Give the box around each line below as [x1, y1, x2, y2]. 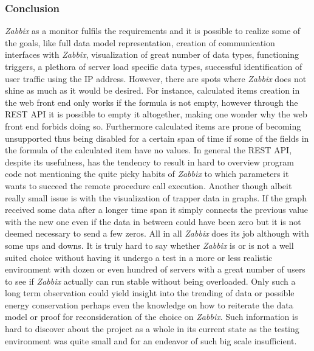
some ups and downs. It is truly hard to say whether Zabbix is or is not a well [5, 238, 294, 251]
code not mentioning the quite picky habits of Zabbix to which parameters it [5, 167, 289, 180]
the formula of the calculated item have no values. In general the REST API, [5, 144, 292, 156]
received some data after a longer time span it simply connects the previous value [5, 203, 309, 216]
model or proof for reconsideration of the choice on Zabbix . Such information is [5, 310, 298, 323]
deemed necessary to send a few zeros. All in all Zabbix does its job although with [5, 227, 309, 240]
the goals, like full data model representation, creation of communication [5, 36, 275, 49]
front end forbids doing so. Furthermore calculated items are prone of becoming [5, 119, 301, 132]
